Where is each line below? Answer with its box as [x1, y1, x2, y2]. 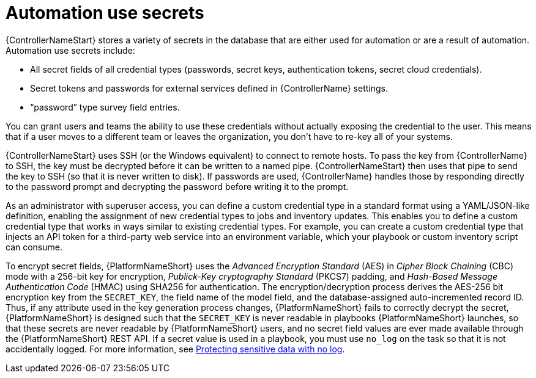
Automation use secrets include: [6, 45, 135, 56]
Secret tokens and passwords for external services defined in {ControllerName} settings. [30, 82, 388, 93]
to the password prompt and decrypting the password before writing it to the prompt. [6, 181, 349, 192]
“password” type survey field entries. [30, 101, 180, 112]
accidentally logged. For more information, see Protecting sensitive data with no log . [6, 343, 345, 354]
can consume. [6, 241, 62, 252]
